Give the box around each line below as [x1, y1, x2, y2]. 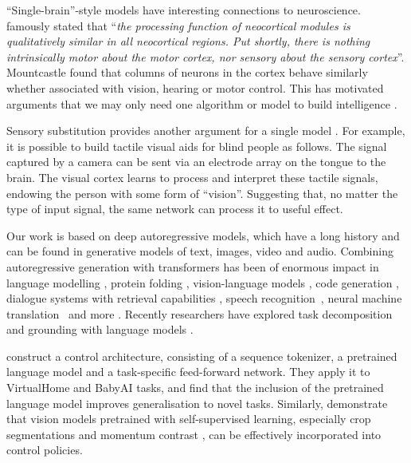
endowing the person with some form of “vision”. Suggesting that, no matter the [6, 184, 398, 201]
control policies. [6, 441, 83, 458]
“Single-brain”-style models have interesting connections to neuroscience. [6, 2, 361, 18]
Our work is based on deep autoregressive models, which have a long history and [6, 227, 400, 243]
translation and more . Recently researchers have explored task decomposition [6, 305, 393, 322]
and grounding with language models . [6, 321, 194, 338]
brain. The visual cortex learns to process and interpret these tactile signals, [6, 168, 378, 185]
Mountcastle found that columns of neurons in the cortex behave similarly [6, 64, 368, 81]
